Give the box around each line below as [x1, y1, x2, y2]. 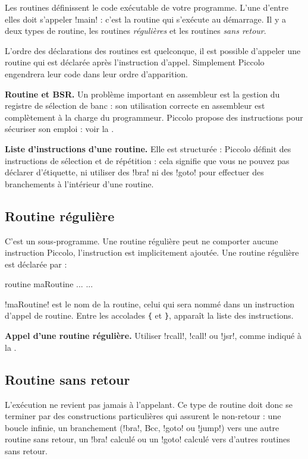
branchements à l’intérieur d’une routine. [5, 177, 154, 190]
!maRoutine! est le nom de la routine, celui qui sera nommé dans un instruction [5, 297, 295, 310]
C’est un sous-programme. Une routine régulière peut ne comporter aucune [5, 234, 278, 247]
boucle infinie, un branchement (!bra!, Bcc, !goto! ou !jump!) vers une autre [5, 421, 279, 433]
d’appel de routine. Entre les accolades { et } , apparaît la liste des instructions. [5, 309, 294, 322]
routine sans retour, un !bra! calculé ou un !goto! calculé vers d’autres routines [5, 433, 290, 445]
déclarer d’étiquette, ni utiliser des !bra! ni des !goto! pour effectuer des [5, 166, 264, 178]
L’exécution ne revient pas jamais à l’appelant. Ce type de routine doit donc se [5, 398, 293, 410]
